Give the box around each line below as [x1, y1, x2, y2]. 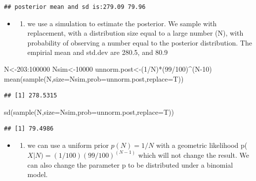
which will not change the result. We [138, 149, 249, 160]
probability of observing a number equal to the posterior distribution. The [27, 37, 252, 47]
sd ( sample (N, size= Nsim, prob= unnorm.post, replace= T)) [4, 106, 174, 117]
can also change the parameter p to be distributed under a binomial [27, 159, 233, 170]
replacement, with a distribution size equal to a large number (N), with [27, 28, 244, 38]
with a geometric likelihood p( [156, 139, 248, 150]
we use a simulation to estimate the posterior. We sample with [27, 18, 217, 28]
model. [27, 169, 48, 180]
